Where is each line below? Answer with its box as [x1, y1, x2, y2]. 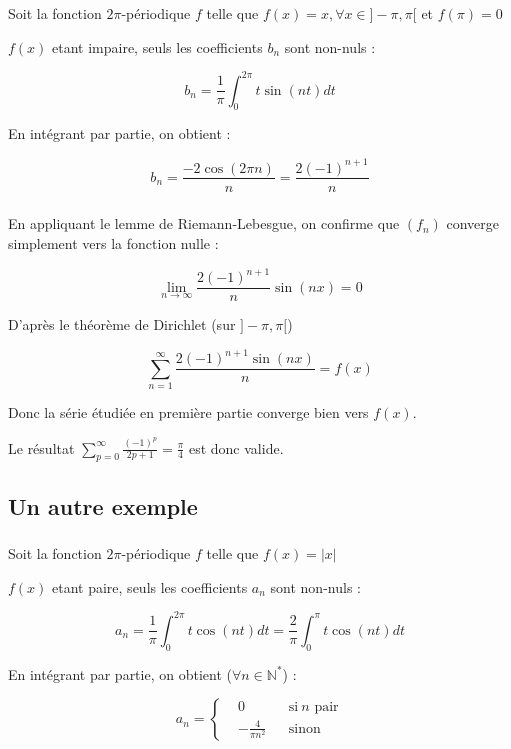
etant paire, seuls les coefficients [52, 576, 248, 597]
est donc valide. [188, 437, 284, 458]
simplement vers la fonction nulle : [8, 233, 219, 254]
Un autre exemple [8, 490, 198, 521]
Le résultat [8, 437, 75, 458]
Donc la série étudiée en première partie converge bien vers [8, 402, 369, 423]
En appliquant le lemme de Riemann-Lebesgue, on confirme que [8, 213, 400, 234]
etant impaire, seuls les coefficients [52, 36, 263, 57]
